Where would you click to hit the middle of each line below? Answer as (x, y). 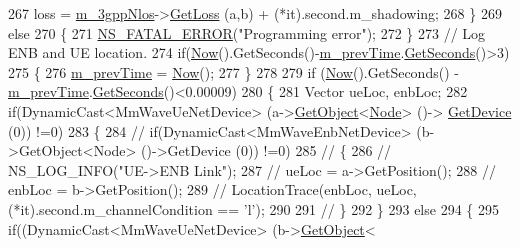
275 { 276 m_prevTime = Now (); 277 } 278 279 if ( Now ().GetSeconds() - (233, 71)
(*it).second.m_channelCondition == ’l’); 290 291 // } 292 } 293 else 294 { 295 (253, 208)
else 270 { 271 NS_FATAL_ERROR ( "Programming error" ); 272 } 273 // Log (247, 32)
